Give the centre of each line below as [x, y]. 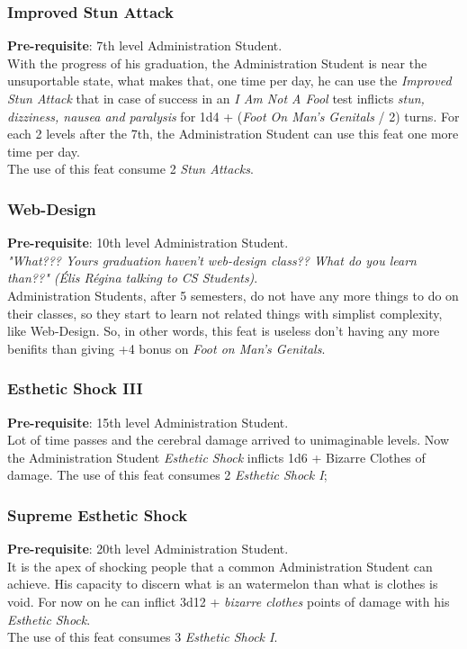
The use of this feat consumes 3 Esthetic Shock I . [143, 637]
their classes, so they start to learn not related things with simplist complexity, [225, 313]
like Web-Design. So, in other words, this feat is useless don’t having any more [224, 331]
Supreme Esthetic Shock [98, 514]
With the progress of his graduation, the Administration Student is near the [217, 63]
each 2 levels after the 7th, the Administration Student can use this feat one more [233, 134]
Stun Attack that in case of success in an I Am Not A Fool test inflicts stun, [216, 98]
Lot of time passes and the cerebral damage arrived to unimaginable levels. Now [229, 440]
